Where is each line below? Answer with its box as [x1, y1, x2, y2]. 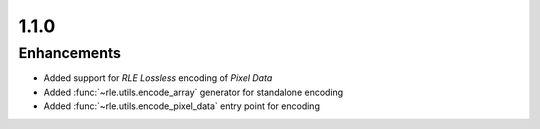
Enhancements [18, 44, 122, 62]
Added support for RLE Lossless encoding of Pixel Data [43, 72, 273, 84]
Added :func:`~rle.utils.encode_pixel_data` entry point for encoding [43, 100, 320, 112]
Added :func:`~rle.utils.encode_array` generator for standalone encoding [43, 86, 344, 98]
